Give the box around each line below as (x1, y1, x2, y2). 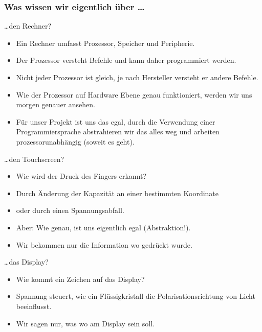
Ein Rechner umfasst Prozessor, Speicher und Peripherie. (16, 37, 195, 48)
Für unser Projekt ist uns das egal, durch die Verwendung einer (16, 116, 215, 127)
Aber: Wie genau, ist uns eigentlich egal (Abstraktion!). (16, 222, 191, 232)
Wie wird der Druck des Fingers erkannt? (16, 171, 147, 181)
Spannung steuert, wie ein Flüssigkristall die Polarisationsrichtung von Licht (16, 291, 255, 301)
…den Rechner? (4, 20, 52, 31)
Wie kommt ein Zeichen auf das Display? (16, 273, 145, 284)
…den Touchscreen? (4, 153, 64, 164)
